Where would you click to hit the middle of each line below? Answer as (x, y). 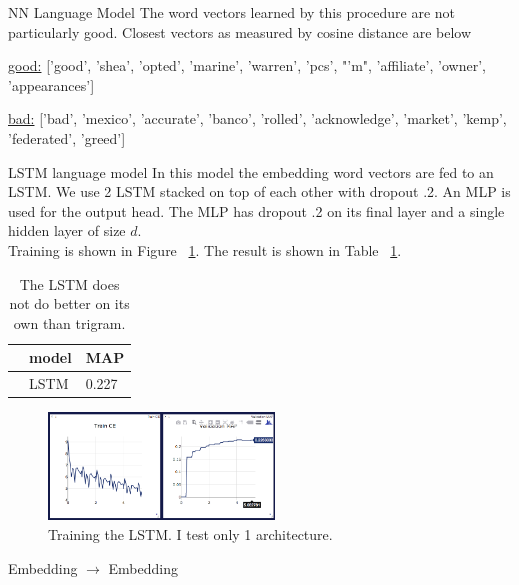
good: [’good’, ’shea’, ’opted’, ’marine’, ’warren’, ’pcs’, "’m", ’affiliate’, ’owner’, (247, 65)
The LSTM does (69, 283)
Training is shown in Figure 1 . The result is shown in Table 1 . (205, 249)
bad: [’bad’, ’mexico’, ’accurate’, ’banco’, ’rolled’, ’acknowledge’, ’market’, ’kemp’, (257, 118)
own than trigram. (69, 322)
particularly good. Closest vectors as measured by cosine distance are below (240, 31)
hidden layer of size (67, 230)
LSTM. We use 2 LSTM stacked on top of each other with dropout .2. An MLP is (259, 191)
